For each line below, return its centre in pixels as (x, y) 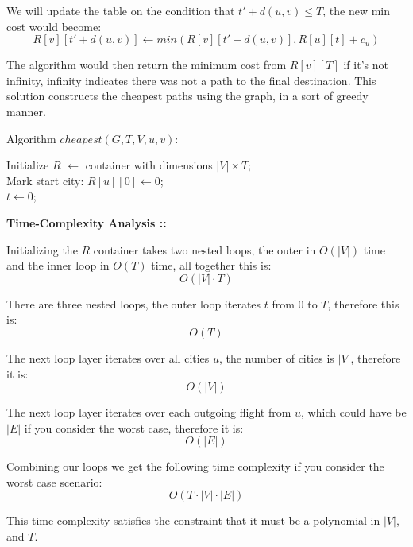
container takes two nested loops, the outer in (205, 249)
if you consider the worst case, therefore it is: (134, 427)
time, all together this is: (211, 265)
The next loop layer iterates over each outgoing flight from (149, 412)
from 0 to (295, 303)
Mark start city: (45, 180)
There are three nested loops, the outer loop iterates (134, 303)
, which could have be (354, 412)
